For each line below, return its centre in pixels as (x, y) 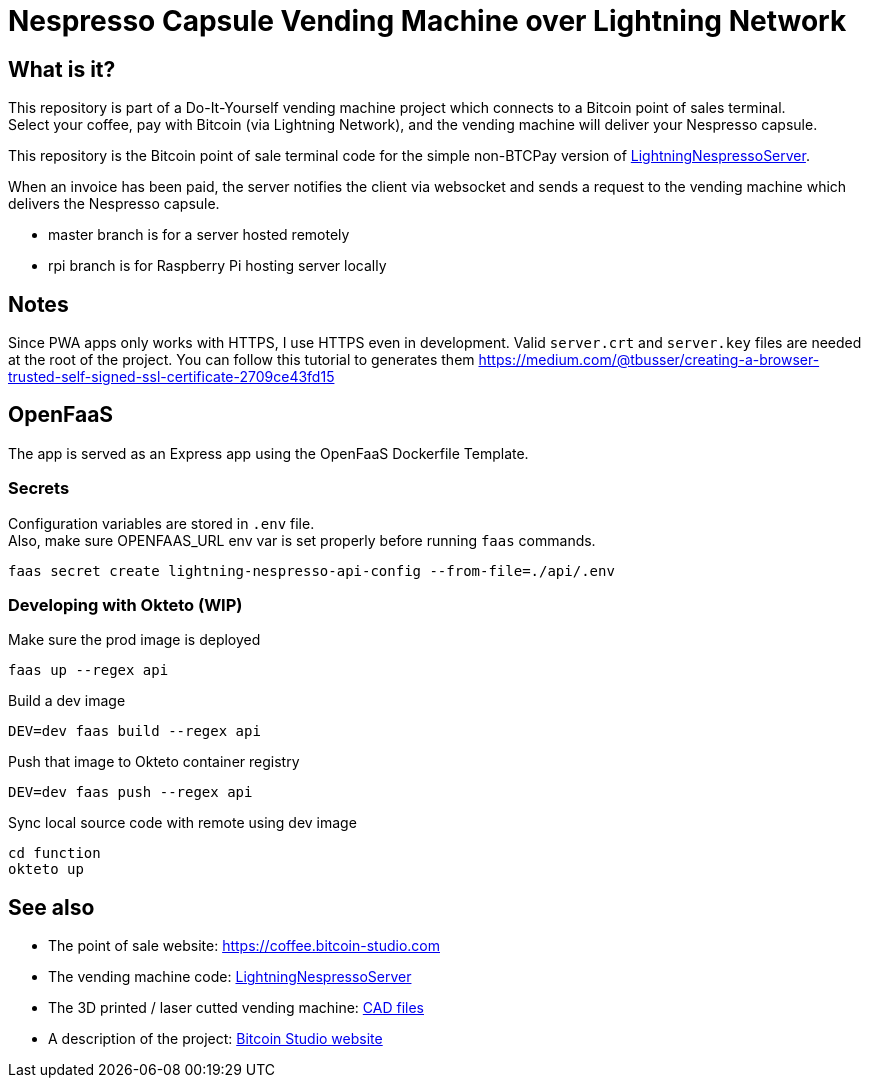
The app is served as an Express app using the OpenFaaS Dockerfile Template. (268, 453)
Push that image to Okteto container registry (154, 762)
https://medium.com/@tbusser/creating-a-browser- (649, 360)
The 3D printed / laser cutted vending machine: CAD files (236, 1008)
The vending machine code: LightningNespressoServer (230, 977)
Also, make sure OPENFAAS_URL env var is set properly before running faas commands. (302, 540)
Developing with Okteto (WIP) (125, 604)
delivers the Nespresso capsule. (114, 204)
